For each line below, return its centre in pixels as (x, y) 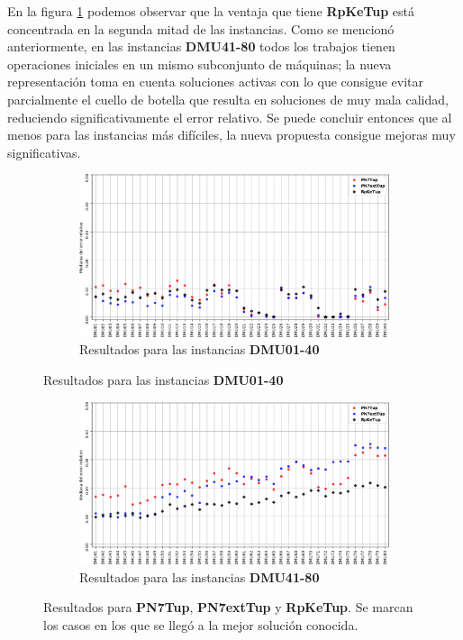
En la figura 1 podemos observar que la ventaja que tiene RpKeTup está (211, 11)
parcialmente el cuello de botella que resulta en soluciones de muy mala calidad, (228, 99)
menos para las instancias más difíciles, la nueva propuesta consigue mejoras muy (231, 135)
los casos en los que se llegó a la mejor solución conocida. (201, 624)
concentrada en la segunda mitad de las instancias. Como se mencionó (201, 28)
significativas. (44, 152)
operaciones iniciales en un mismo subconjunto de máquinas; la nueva (200, 64)
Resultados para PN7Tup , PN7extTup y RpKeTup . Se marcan (228, 607)
